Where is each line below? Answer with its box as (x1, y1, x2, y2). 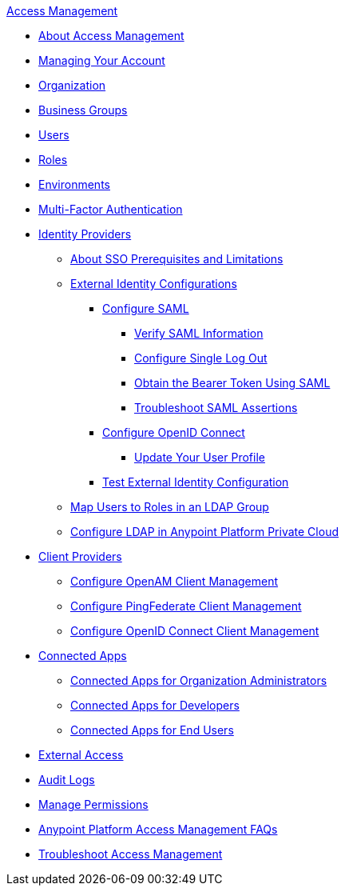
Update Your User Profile (134, 450, 265, 464)
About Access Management (38, 29, 184, 42)
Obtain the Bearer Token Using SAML (134, 376, 331, 390)
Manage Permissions (38, 798, 149, 811)
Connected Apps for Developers (70, 698, 240, 712)
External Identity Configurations (70, 277, 237, 290)
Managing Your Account (38, 54, 165, 67)
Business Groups (38, 103, 128, 117)
